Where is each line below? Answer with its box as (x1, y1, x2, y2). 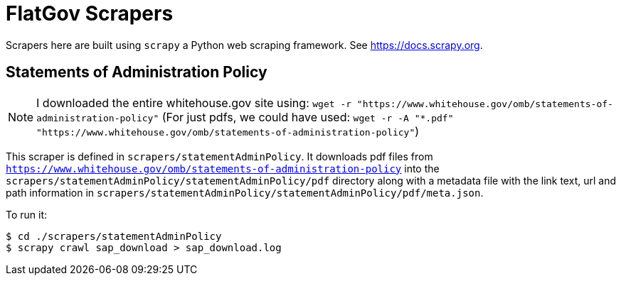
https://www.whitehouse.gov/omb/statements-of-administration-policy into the (6, 162, 440, 175)
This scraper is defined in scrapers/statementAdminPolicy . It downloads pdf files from (6, 150, 433, 162)
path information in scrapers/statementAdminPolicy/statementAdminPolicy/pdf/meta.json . (6, 186, 484, 199)
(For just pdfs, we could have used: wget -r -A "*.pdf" (161, 109, 454, 124)
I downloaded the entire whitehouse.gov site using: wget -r (36, 95, 352, 110)
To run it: (6, 208, 48, 221)
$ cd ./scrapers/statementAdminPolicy (6, 230, 222, 242)
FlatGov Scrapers (6, 1, 174, 26)
